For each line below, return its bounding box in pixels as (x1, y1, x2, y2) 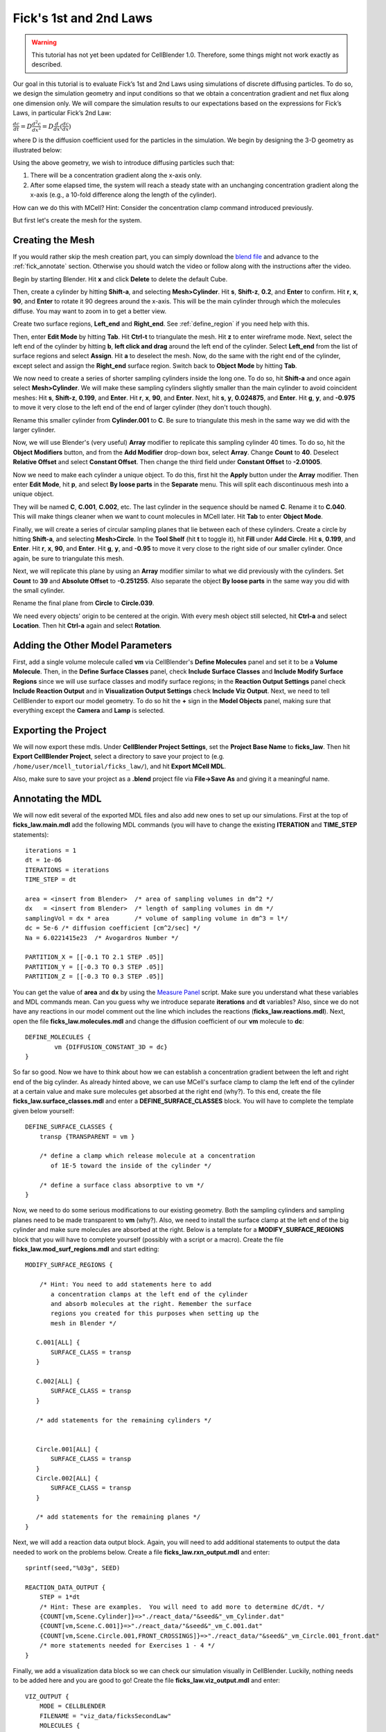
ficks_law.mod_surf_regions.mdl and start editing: (12, 1244, 159, 1253)
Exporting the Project (12, 724, 107, 736)
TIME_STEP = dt (25, 876, 77, 883)
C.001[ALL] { (35, 1338, 80, 1347)
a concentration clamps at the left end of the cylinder (51, 1290, 249, 1298)
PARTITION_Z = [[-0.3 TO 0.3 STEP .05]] (25, 973, 164, 980)
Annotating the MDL (12, 793, 102, 804)
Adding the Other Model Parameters (12, 639, 173, 651)
